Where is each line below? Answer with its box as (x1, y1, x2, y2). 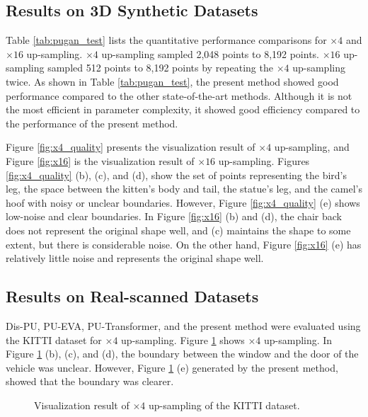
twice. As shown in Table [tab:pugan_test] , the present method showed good (6, 74, 339, 88)
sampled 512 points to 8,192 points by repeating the (47, 60, 273, 75)
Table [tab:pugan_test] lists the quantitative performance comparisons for (6, 33, 327, 47)
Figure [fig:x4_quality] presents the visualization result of (6, 139, 255, 154)
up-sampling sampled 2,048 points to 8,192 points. (101, 46, 320, 61)
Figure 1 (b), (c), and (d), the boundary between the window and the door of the (6, 346, 359, 361)
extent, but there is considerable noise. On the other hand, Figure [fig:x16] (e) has (6, 236, 362, 251)
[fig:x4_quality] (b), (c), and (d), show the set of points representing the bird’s (6, 167, 347, 182)
